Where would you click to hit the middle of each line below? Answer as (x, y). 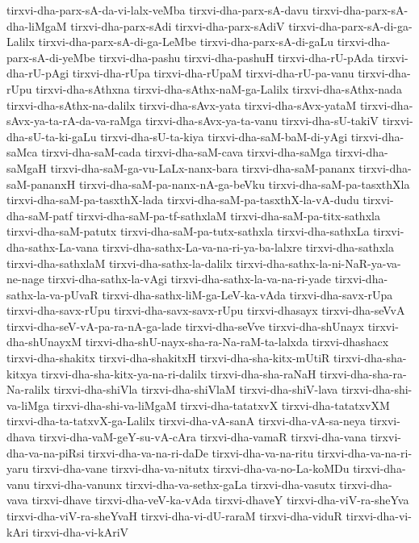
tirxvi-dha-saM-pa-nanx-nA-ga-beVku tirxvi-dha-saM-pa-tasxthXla (244, 184)
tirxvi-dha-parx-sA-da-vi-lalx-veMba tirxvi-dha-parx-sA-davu (158, 10)
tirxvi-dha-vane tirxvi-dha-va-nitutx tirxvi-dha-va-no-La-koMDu (191, 468)
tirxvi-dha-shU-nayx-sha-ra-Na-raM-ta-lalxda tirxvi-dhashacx (237, 342)
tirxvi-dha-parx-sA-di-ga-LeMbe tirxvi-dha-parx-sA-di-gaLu (186, 42)
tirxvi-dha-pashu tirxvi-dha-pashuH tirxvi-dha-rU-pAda (236, 57)
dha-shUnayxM (44, 342)
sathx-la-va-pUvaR (52, 294)
